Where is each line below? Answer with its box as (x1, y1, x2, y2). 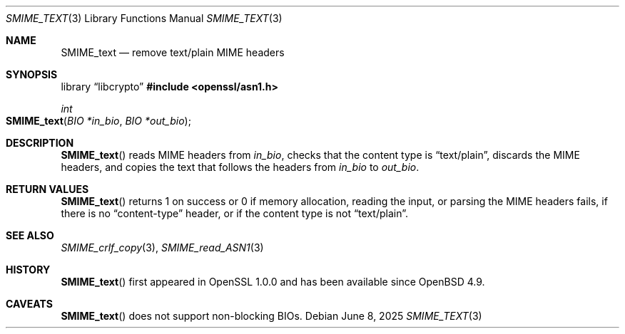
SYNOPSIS (6, 68, 58, 80)
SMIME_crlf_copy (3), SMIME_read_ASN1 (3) (61, 241, 264, 254)
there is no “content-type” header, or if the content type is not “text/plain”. (61, 207, 408, 219)
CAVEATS (6, 298, 53, 310)
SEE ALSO (6, 229, 54, 241)
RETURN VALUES (6, 183, 89, 195)
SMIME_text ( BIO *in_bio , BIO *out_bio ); (6, 115, 191, 127)
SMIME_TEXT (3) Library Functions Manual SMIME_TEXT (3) (6, 12, 283, 24)
